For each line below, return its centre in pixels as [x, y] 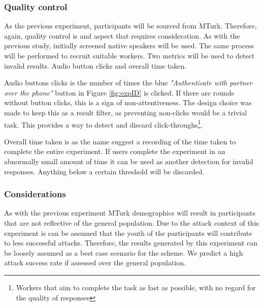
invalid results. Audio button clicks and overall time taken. [95, 65]
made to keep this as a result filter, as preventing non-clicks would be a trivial [126, 112]
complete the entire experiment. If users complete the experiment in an [115, 151]
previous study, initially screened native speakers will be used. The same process [129, 45]
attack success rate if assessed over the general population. [95, 263]
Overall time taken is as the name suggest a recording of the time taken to [120, 141]
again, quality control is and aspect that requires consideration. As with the [122, 35]
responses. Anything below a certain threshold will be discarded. [104, 171]
